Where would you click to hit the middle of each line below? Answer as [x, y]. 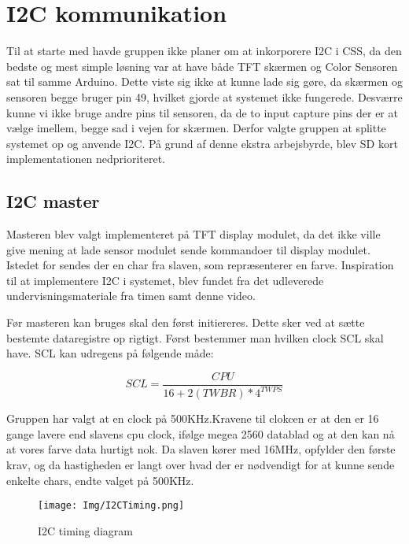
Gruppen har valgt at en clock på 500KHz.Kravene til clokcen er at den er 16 [193, 418]
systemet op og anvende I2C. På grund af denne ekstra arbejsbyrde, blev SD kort [202, 143]
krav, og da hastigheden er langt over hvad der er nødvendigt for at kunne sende [201, 465]
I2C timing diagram [85, 530]
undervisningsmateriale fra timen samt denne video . [131, 296]
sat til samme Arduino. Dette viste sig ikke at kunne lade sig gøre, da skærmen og [204, 81]
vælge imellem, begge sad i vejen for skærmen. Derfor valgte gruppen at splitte [196, 128]
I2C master [53, 201]
